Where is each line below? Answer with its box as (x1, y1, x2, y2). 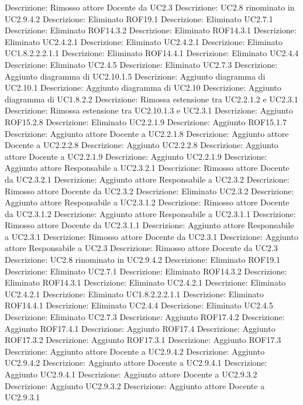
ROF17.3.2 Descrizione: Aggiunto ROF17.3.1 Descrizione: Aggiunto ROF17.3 (5, 334, 281, 346)
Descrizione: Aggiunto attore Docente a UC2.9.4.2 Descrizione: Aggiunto (5, 345, 265, 357)
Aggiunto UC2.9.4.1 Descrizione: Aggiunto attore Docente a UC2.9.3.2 (5, 368, 257, 380)
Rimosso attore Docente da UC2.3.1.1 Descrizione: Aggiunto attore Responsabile (5, 219, 294, 231)
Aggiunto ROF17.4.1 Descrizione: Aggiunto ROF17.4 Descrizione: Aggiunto (5, 322, 276, 334)
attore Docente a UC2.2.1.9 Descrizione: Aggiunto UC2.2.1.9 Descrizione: (5, 150, 267, 162)
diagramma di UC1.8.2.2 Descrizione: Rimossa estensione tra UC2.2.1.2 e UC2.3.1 (5, 92, 298, 105)
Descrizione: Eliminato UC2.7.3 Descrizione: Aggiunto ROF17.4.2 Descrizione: (5, 311, 285, 323)
